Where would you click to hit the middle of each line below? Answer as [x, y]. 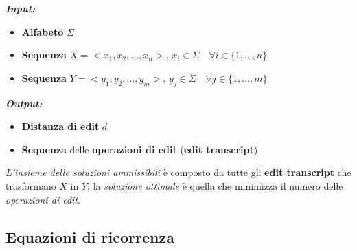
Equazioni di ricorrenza [90, 236]
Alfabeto [43, 31]
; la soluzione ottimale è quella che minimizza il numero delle [215, 185]
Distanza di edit [60, 126]
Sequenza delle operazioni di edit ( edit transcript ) [140, 149]
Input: [21, 8]
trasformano [31, 185]
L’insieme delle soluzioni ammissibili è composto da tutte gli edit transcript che [178, 172]
